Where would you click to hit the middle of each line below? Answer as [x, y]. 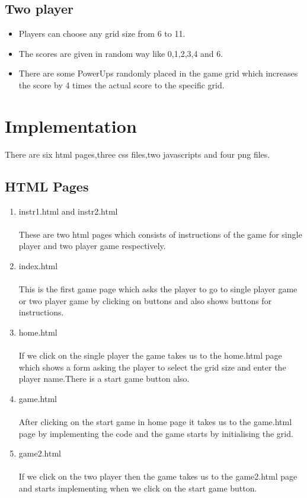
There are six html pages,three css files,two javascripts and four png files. [137, 154]
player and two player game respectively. [92, 246]
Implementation [71, 125]
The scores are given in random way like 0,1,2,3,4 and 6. [121, 53]
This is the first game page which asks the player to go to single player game [158, 289]
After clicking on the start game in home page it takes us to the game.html [155, 422]
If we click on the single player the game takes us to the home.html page [150, 355]
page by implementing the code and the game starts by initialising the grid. [156, 433]
